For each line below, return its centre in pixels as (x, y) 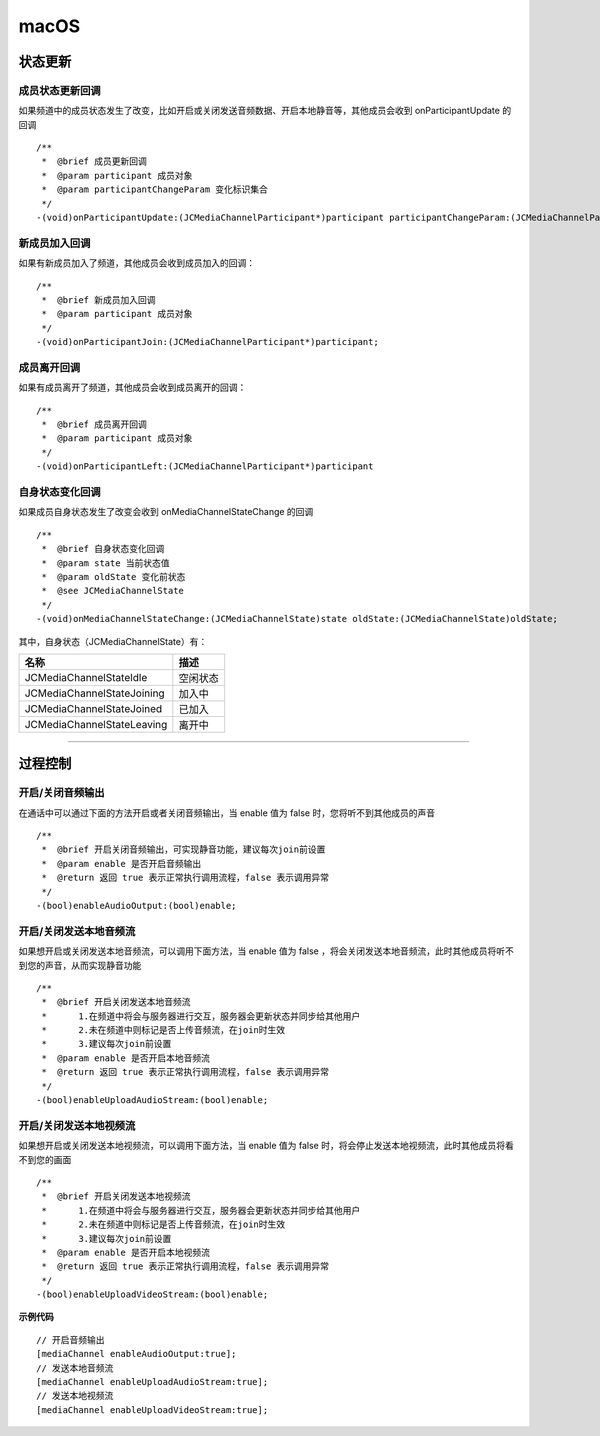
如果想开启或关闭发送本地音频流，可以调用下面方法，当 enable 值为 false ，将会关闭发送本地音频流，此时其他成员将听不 (266, 951)
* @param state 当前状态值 (105, 563)
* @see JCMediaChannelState (113, 591)
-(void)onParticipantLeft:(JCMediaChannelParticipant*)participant (205, 466)
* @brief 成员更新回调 (94, 161)
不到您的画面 (45, 1159)
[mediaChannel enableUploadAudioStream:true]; (152, 1382)
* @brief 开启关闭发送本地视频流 (116, 1196)
